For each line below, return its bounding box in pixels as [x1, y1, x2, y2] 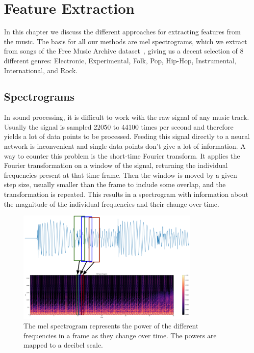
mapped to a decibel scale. [24, 340, 103, 350]
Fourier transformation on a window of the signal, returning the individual [4, 160, 228, 170]
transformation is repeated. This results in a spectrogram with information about [4, 189, 249, 199]
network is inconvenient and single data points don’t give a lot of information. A [4, 141, 246, 151]
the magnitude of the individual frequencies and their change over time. [4, 198, 219, 209]
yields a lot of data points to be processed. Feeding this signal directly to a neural [4, 131, 250, 141]
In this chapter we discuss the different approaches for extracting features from [4, 27, 241, 37]
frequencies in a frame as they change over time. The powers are [24, 330, 217, 340]
